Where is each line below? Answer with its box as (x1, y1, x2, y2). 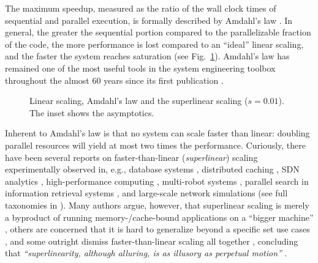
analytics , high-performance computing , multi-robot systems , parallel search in (5, 174, 309, 187)
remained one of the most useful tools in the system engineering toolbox (5, 61, 276, 74)
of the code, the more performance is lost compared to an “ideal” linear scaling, (5, 37, 304, 50)
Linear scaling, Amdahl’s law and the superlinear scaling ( (29, 94, 248, 107)
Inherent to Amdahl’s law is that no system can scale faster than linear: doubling (5, 127, 310, 139)
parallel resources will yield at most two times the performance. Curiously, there (5, 138, 306, 151)
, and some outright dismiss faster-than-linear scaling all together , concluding (5, 234, 298, 247)
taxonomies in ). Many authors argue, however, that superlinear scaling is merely (5, 198, 309, 211)
